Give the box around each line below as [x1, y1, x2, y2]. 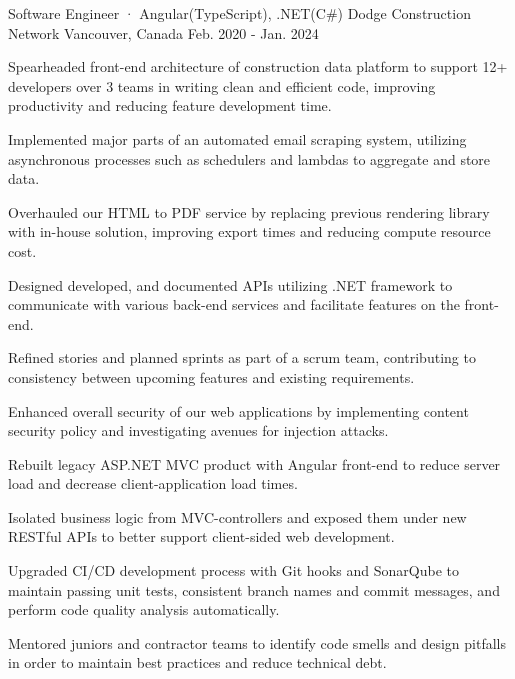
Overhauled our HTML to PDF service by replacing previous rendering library [8, 201, 490, 222]
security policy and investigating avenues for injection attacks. [8, 420, 389, 441]
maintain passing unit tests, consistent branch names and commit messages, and [8, 579, 500, 600]
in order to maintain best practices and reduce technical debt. [8, 652, 387, 673]
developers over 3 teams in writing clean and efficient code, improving [8, 75, 436, 96]
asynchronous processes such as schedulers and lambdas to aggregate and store [8, 148, 491, 169]
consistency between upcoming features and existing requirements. [8, 366, 415, 387]
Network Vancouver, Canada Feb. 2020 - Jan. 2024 [8, 22, 319, 43]
